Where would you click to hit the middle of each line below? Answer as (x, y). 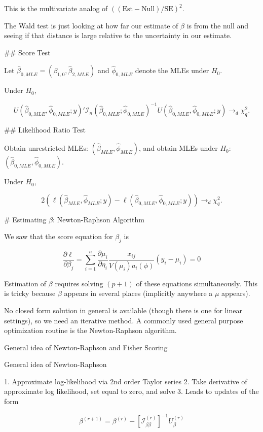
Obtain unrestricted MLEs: (46, 148)
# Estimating (25, 219)
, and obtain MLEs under (178, 148)
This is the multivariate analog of (56, 8)
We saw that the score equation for (59, 236)
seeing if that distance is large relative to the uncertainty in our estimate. (118, 35)
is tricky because (30, 293)
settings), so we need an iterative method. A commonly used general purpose (124, 320)
